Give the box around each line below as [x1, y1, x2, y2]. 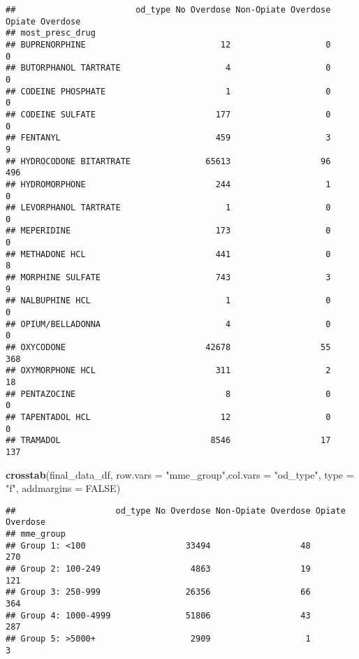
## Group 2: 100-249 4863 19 [6, 564, 311, 574]
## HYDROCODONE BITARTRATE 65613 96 [6, 156, 331, 166]
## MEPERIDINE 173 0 [6, 226, 331, 236]
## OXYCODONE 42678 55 [6, 342, 331, 353]
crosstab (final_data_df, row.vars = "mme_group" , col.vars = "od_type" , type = [6, 467, 354, 481]
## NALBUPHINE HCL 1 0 [6, 296, 331, 306]
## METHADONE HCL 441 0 [6, 249, 331, 259]
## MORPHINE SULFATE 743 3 [6, 273, 331, 283]
